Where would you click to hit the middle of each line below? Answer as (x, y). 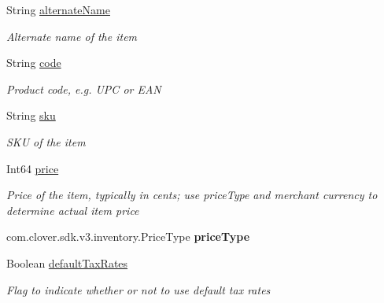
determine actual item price (73, 210)
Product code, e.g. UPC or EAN (84, 89)
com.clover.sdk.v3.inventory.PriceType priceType (128, 236)
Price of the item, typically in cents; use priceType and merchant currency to (192, 195)
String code (34, 63)
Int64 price (33, 168)
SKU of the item (46, 141)
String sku (31, 115)
